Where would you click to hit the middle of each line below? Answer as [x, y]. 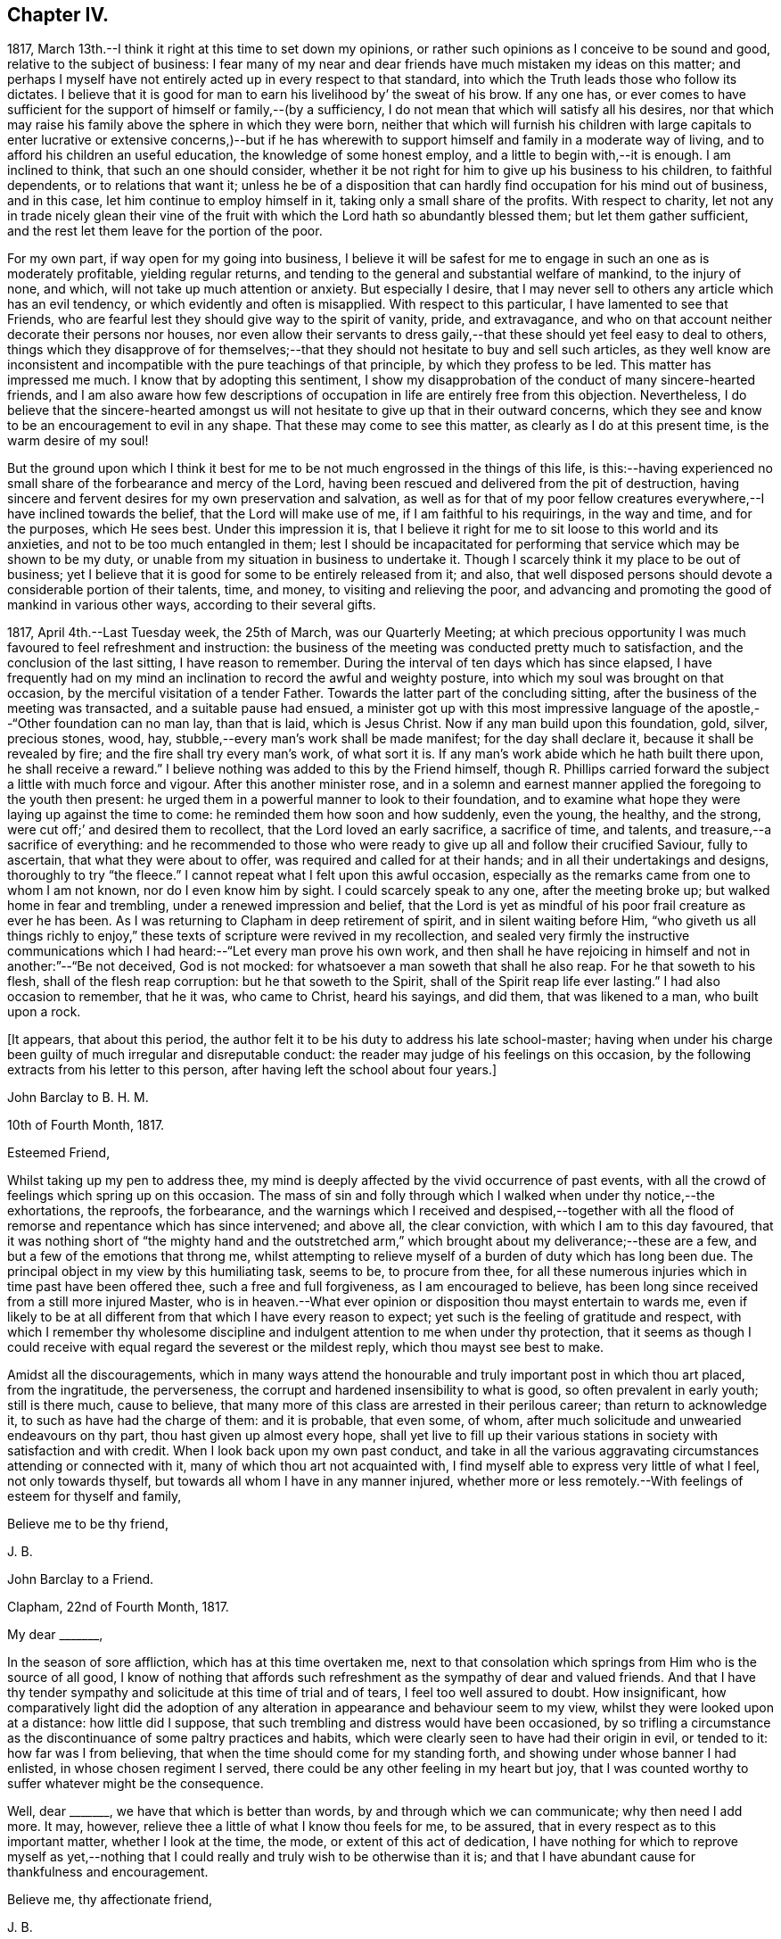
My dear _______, [55, 1635]
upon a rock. [44, 1012]
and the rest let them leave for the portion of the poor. [165, 231]
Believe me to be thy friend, [88, 1524]
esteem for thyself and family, [95, 1496]
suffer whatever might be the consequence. [136, 1784]
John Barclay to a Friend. [81, 1579]
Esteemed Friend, [59, 1153]
